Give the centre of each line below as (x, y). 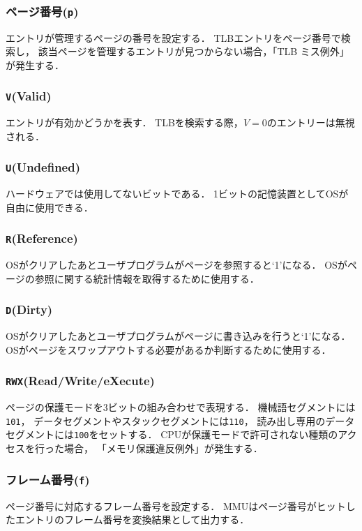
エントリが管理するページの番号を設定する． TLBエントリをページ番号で (173, 37)
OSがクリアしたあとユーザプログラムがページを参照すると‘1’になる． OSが (176, 265)
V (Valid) (29, 96)
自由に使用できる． (50, 207)
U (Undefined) (43, 167)
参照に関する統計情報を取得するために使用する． (147, 278)
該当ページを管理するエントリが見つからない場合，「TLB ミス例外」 (194, 51)
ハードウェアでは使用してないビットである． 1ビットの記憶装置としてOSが (177, 194)
